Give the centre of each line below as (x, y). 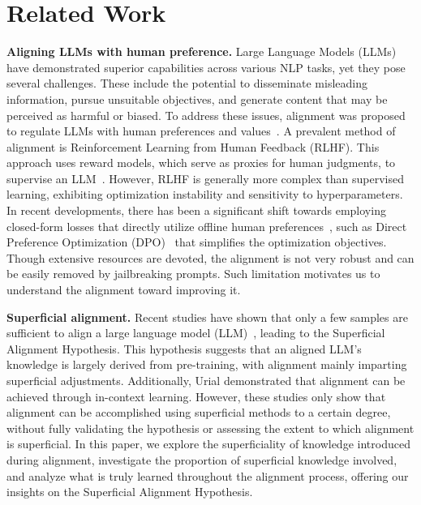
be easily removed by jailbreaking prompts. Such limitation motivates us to (193, 274)
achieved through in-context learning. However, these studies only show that (196, 396)
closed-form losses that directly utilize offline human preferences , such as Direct (207, 226)
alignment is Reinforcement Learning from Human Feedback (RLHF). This (193, 146)
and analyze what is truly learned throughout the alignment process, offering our (208, 475)
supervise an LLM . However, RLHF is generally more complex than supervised (205, 178)
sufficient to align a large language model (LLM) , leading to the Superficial (196, 333)
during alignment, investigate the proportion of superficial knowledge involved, (202, 459)
